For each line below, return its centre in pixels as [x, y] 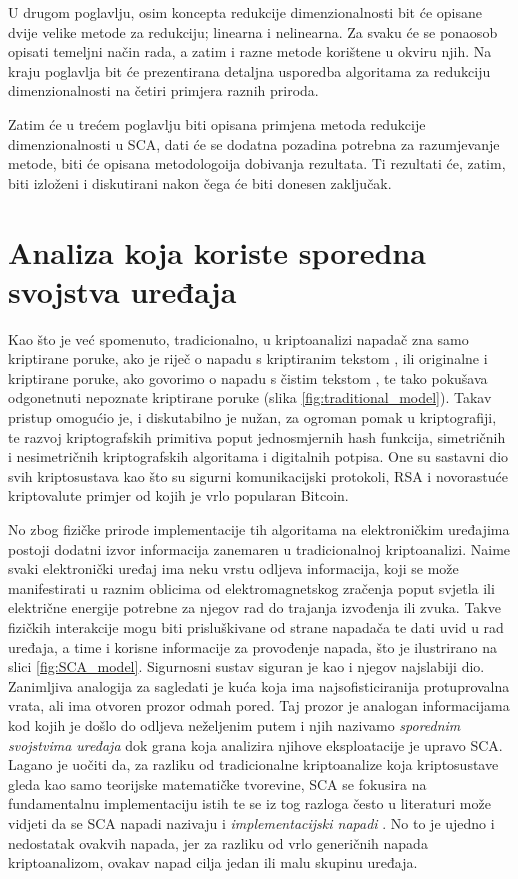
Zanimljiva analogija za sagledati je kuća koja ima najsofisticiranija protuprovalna [259, 685]
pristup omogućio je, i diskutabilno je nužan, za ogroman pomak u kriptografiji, [252, 417]
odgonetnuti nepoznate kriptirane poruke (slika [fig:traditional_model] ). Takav [250, 397]
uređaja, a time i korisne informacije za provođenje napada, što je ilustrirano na [252, 646]
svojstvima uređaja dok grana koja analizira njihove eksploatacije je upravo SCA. [255, 744]
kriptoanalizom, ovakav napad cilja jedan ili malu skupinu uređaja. [213, 862]
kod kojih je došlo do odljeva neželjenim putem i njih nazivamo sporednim [234, 724]
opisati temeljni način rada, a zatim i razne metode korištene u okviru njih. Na [250, 51]
